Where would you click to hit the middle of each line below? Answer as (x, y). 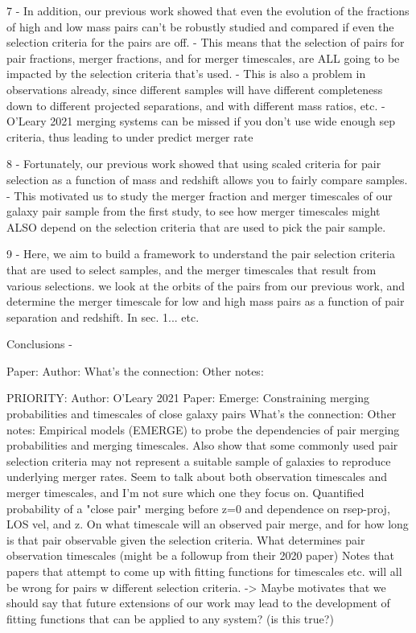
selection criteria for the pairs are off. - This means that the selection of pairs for (206, 42)
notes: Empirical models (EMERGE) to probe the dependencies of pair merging (203, 429)
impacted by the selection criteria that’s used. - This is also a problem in (186, 74)
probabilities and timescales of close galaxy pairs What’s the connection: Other (202, 414)
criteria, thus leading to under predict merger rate (130, 136)
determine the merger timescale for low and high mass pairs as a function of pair (206, 301)
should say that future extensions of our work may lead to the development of (198, 603)
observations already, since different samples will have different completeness (195, 89)
